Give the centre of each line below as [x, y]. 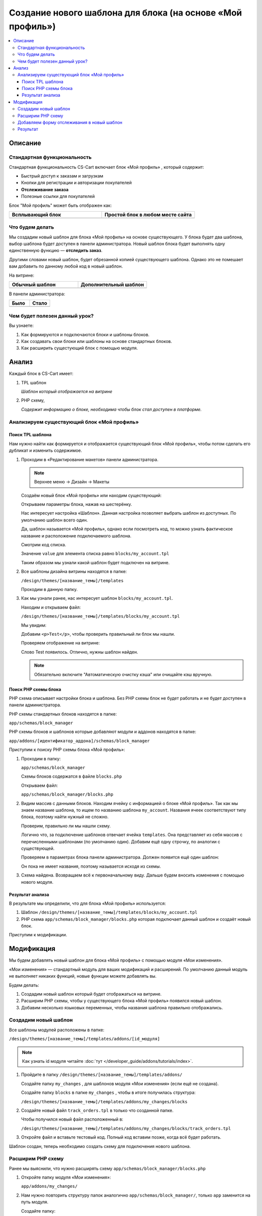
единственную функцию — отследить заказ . [56, 250]
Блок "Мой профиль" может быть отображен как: [60, 205]
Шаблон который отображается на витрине [67, 392]
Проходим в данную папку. [49, 589]
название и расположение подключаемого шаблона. [76, 536]
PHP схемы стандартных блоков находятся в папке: [63, 714]
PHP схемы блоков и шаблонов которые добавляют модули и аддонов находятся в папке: [103, 732]
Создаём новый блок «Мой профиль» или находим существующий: [91, 495]
